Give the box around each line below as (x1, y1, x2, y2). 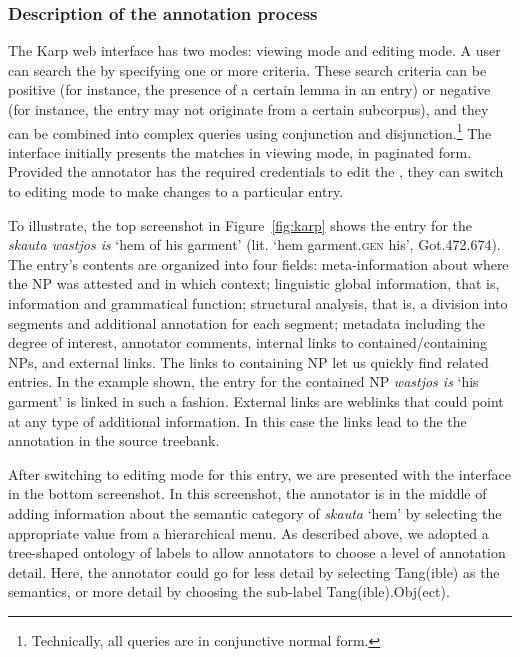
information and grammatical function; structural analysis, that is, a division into (8, 293, 508, 313)
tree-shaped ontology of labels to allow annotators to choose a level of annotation (8, 542, 506, 563)
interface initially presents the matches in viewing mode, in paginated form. (8, 141, 472, 162)
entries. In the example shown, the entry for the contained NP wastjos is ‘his (8, 371, 479, 392)
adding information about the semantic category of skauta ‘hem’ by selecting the (8, 502, 502, 523)
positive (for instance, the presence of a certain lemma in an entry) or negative (8, 79, 491, 100)
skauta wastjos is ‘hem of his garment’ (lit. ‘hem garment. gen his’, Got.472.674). (8, 234, 501, 255)
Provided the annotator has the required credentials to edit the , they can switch (8, 161, 504, 182)
